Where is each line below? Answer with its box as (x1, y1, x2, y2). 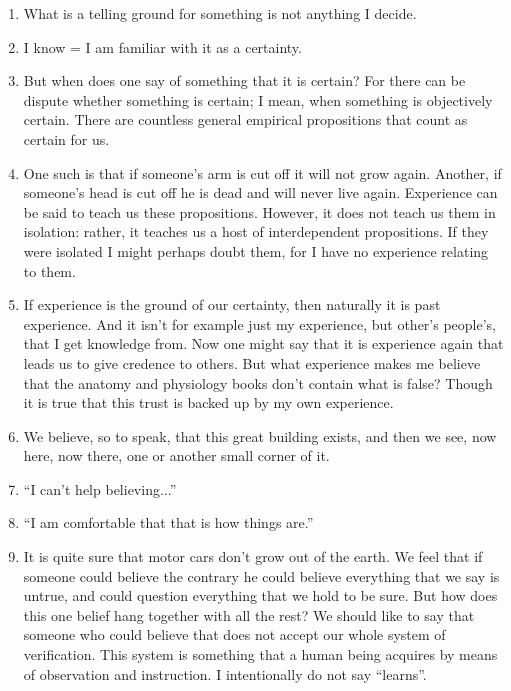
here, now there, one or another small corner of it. (23, 445, 330, 466)
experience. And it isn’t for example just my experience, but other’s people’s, (23, 313, 496, 334)
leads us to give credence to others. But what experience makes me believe (23, 352, 481, 373)
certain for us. (23, 128, 110, 149)
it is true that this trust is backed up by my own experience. (23, 392, 394, 413)
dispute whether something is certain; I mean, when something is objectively (23, 89, 493, 110)
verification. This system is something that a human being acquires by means (23, 644, 498, 665)
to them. (23, 260, 76, 281)
